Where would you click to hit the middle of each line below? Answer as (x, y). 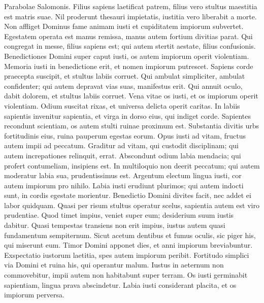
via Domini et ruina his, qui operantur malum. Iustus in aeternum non (114, 265)
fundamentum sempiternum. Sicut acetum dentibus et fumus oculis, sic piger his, (130, 235)
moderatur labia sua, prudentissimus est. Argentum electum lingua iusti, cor (123, 175)
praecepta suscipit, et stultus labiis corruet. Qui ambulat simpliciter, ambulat (125, 76)
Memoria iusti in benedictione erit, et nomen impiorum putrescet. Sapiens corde (129, 66)
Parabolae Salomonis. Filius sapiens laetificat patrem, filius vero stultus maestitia (131, 6)
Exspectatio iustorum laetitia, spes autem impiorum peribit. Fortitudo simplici (127, 255)
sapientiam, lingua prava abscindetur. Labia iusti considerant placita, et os (120, 284)
